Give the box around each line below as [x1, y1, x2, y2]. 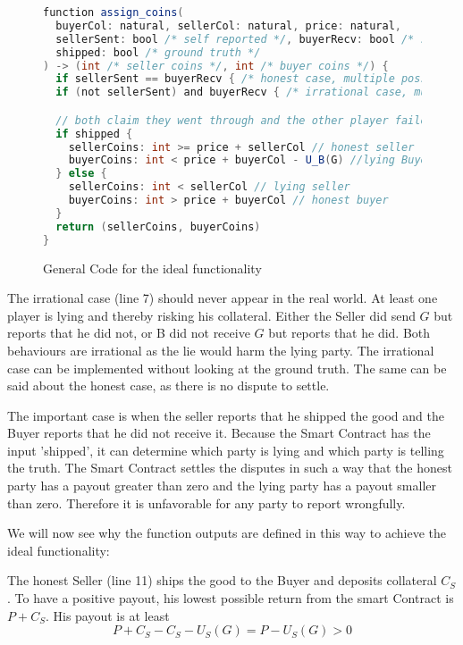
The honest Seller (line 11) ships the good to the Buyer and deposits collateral [7, 571, 437, 590]
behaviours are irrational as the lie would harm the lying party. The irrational [7, 340, 434, 359]
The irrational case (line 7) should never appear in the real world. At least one [7, 289, 438, 307]
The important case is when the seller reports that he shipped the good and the [7, 406, 444, 424]
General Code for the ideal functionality [43, 258, 262, 277]
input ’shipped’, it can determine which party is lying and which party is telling [7, 440, 444, 459]
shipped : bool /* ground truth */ [55, 46, 261, 59]
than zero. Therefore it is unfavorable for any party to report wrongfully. [7, 493, 406, 512]
